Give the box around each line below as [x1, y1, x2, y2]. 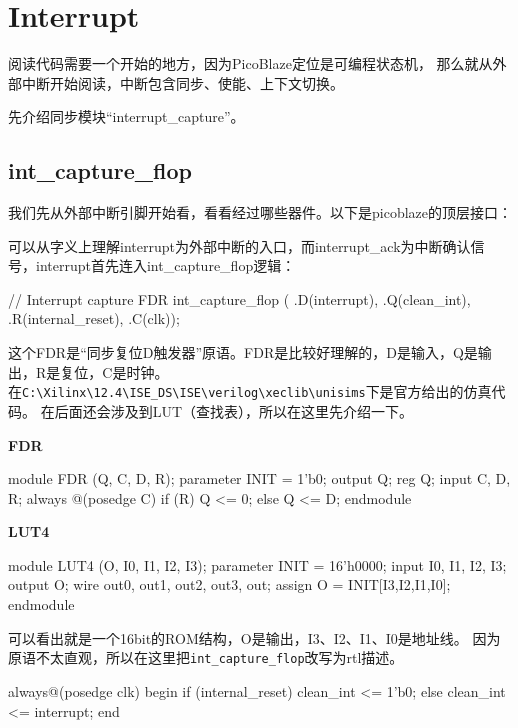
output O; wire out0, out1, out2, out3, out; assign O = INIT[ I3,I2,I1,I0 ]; [8, 574, 451, 595]
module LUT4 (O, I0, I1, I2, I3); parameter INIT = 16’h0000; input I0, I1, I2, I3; [8, 554, 507, 575]
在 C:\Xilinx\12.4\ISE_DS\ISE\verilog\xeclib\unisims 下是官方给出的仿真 [8, 381, 492, 402]
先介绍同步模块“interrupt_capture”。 [8, 106, 245, 127]
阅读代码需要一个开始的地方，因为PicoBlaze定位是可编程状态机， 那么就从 [8, 53, 493, 74]
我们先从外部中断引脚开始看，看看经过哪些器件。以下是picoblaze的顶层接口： [8, 202, 512, 223]
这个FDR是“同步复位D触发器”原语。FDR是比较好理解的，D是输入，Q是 [8, 342, 478, 363]
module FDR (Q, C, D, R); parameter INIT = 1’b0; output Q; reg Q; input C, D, [8, 468, 511, 489]
